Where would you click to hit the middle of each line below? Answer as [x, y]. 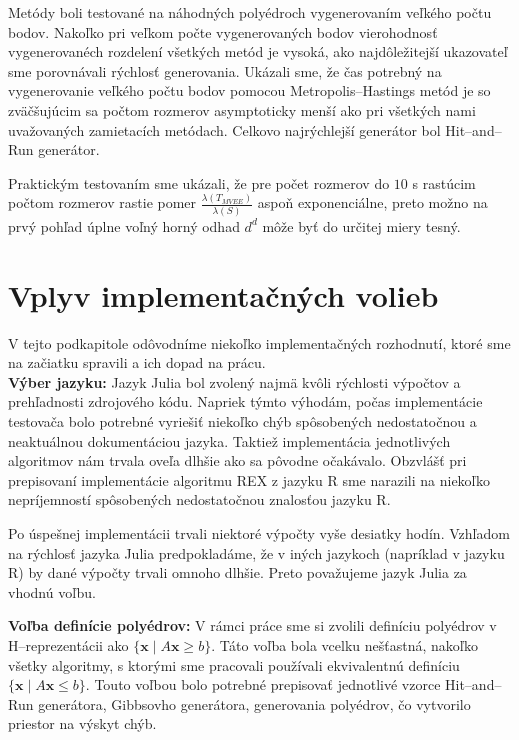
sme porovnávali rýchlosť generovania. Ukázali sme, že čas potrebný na [225, 70]
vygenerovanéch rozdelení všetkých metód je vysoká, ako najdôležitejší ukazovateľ [258, 51]
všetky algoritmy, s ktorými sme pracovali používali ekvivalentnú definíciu [234, 664]
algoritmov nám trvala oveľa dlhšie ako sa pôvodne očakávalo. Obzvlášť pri [237, 460]
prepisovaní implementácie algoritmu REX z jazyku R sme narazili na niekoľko [249, 479]
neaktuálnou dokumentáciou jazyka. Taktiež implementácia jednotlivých [229, 440]
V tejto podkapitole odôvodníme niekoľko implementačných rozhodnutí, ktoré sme [259, 342]
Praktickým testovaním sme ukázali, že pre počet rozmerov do [199, 182]
